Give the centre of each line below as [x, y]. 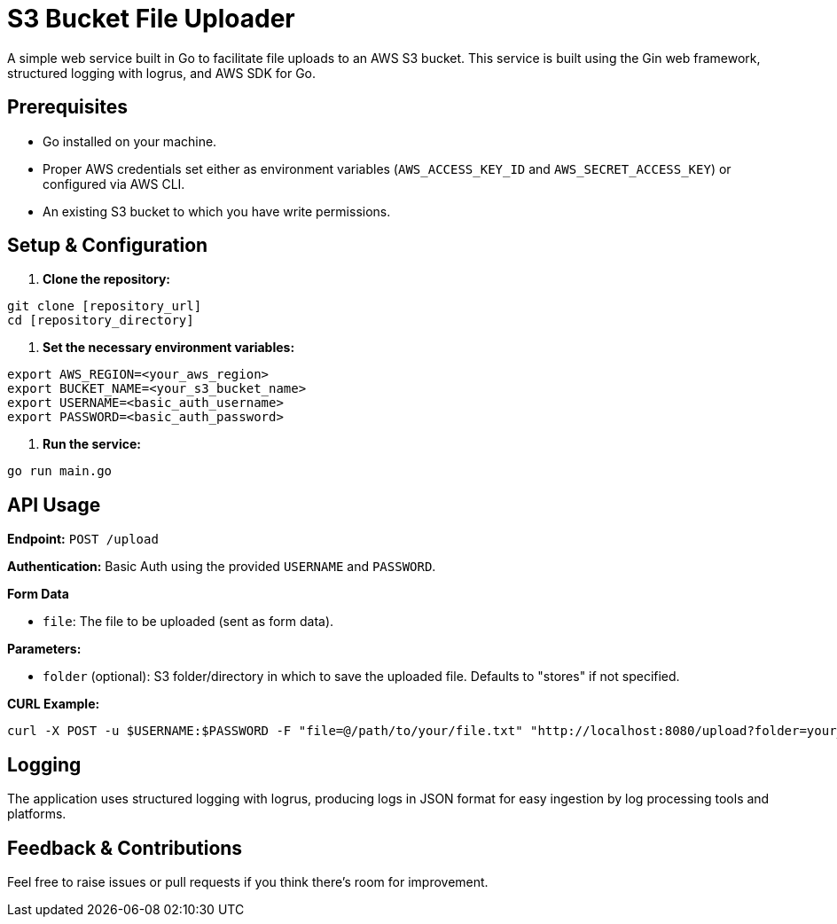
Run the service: [92, 444]
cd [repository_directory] [101, 321]
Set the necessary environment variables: [169, 348]
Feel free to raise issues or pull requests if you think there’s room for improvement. [248, 881]
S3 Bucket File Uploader [151, 19]
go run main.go [60, 471]
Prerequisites [67, 107]
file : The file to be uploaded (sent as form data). [188, 622]
